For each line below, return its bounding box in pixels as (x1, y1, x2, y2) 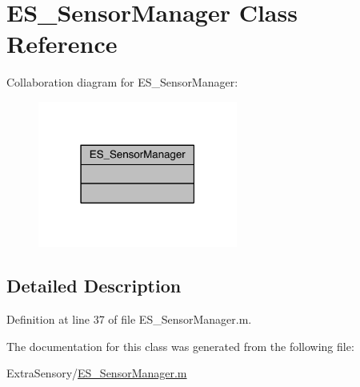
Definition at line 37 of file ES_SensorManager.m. (6, 311, 252, 328)
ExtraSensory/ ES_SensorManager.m (6, 365, 187, 381)
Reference (6, 27, 118, 60)
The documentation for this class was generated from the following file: (6, 337, 354, 354)
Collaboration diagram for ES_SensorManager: (6, 74, 238, 91)
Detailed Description (6, 273, 182, 298)
